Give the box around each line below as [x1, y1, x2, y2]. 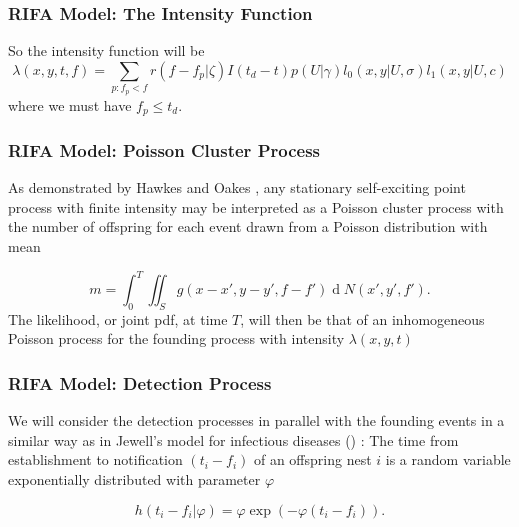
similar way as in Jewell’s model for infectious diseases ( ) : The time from [8, 429, 459, 450]
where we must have [8, 94, 132, 115]
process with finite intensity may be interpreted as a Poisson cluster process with [8, 196, 504, 217]
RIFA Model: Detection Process [8, 371, 272, 395]
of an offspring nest [253, 449, 372, 470]
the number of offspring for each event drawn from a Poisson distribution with [8, 216, 488, 237]
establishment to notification [8, 449, 183, 470]
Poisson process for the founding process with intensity [8, 328, 345, 349]
